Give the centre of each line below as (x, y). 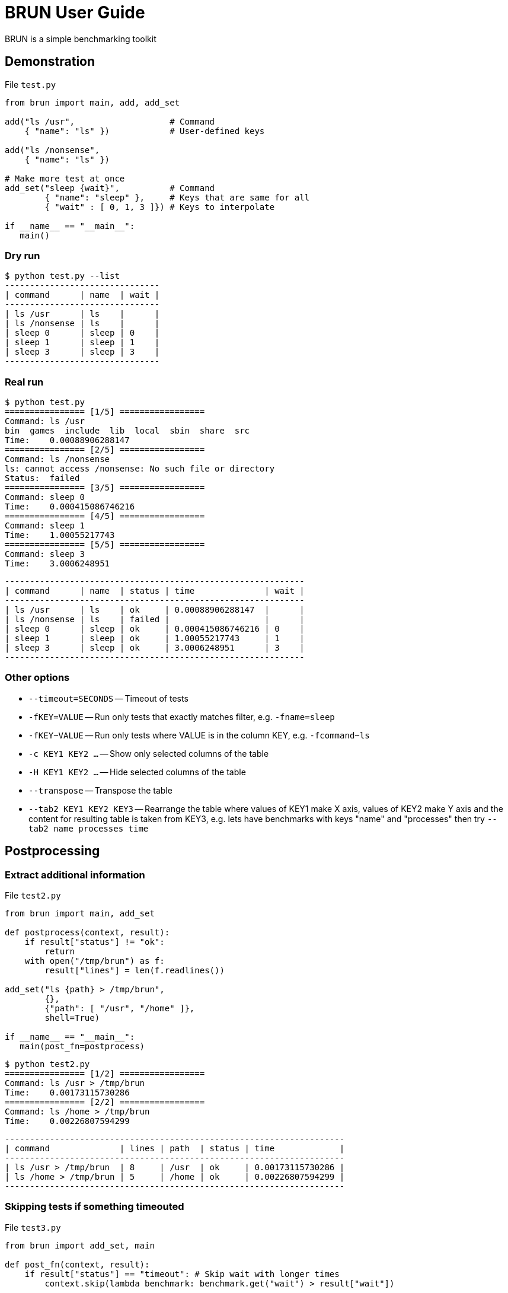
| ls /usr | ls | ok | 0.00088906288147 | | (155, 610)
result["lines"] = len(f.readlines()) (135, 971)
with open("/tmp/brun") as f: (95, 961)
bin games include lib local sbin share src (127, 431)
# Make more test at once (65, 178)
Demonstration (50, 62)
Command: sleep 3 (45, 554)
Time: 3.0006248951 (57, 564)
